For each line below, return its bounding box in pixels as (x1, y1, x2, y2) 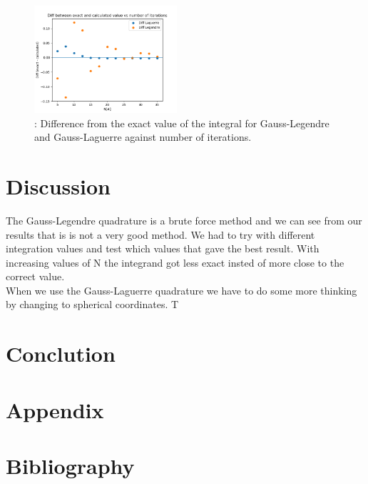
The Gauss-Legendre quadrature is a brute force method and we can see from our (6, 212, 362, 227)
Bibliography (6, 451, 135, 480)
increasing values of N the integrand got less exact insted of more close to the (6, 255, 344, 270)
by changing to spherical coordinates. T (6, 297, 179, 312)
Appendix (6, 395, 104, 424)
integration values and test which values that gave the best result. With (6, 241, 320, 256)
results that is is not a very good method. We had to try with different (6, 227, 315, 242)
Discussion (6, 171, 111, 200)
